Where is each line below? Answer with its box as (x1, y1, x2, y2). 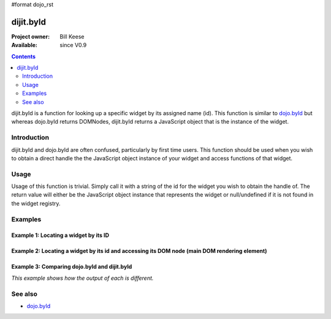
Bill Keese (59, 32, 85, 40)
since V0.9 (59, 42, 87, 49)
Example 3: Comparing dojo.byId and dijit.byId (11, 263, 132, 271)
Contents (11, 53, 36, 60)
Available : (11, 42, 38, 49)
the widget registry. (11, 200, 61, 207)
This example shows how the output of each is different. (11, 274, 154, 282)
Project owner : (11, 32, 50, 40)
